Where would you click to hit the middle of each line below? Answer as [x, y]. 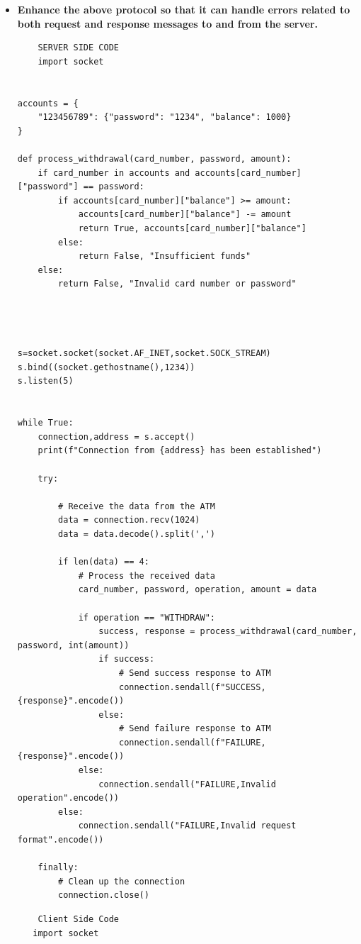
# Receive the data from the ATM [137, 506]
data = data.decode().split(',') [137, 534]
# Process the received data [147, 576]
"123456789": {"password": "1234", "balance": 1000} [165, 117]
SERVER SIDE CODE [78, 48]
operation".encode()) [68, 798]
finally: [58, 868]
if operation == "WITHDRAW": [147, 617]
